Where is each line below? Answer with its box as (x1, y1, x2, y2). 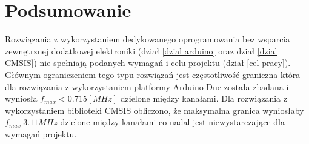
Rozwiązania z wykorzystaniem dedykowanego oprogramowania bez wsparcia (5, 33, 290, 45)
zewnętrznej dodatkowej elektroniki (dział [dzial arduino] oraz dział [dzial (5, 44, 277, 57)
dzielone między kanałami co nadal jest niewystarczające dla (60, 116, 285, 128)
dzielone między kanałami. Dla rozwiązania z (120, 92, 287, 105)
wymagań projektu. (5, 127, 77, 140)
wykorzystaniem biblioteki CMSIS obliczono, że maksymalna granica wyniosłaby (5, 103, 304, 116)
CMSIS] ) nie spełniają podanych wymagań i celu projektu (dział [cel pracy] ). (5, 56, 291, 69)
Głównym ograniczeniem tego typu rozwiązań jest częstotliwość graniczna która (5, 68, 301, 80)
